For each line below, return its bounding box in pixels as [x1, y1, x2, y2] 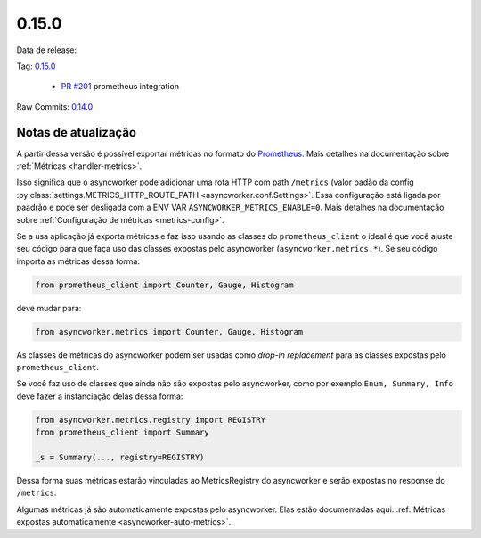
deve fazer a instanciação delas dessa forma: [16, 391, 183, 401]
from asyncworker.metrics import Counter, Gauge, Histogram [35, 327, 304, 336]
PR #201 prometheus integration [61, 81, 180, 92]
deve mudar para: [16, 302, 82, 313]
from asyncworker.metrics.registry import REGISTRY [35, 415, 266, 425]
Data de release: [16, 45, 77, 55]
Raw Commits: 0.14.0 [16, 101, 94, 112]
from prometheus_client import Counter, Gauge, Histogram [35, 279, 294, 290]
